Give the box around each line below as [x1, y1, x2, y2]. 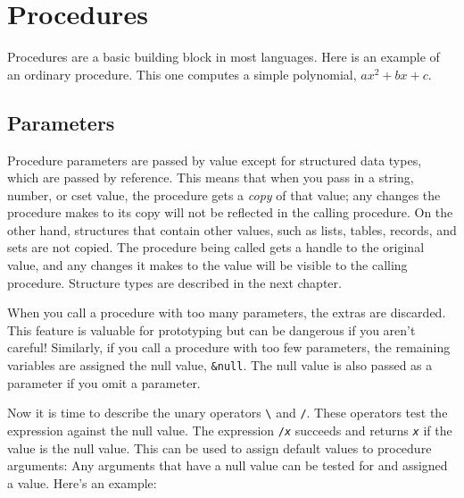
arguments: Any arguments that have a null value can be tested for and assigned [7, 456, 448, 475]
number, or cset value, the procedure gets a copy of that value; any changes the [7, 185, 441, 204]
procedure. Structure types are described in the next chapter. [7, 273, 342, 291]
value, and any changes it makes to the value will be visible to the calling [7, 256, 408, 274]
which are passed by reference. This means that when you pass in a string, [7, 168, 414, 187]
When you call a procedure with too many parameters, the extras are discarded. [7, 303, 446, 322]
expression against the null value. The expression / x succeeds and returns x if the [7, 420, 452, 439]
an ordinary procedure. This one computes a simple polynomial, [7, 64, 357, 83]
